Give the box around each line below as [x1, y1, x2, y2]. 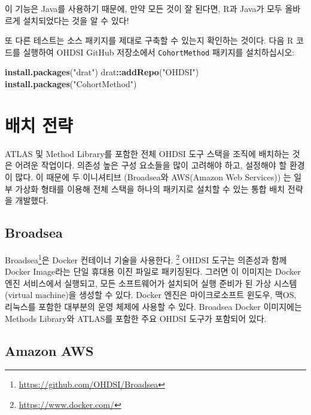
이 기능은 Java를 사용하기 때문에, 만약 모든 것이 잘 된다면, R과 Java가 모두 [5, 2, 282, 14]
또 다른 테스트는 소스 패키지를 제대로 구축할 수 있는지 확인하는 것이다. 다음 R [5, 34, 294, 47]
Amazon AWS [5, 341, 94, 359]
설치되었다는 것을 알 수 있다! [23, 14, 129, 26]
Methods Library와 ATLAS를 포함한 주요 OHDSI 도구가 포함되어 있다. [5, 312, 267, 324]
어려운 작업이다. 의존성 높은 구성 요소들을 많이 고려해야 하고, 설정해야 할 [15, 159, 287, 171]
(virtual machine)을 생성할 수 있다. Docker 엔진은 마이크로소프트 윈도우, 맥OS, [5, 288, 297, 301]
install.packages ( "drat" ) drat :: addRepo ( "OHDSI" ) [5, 66, 199, 78]
